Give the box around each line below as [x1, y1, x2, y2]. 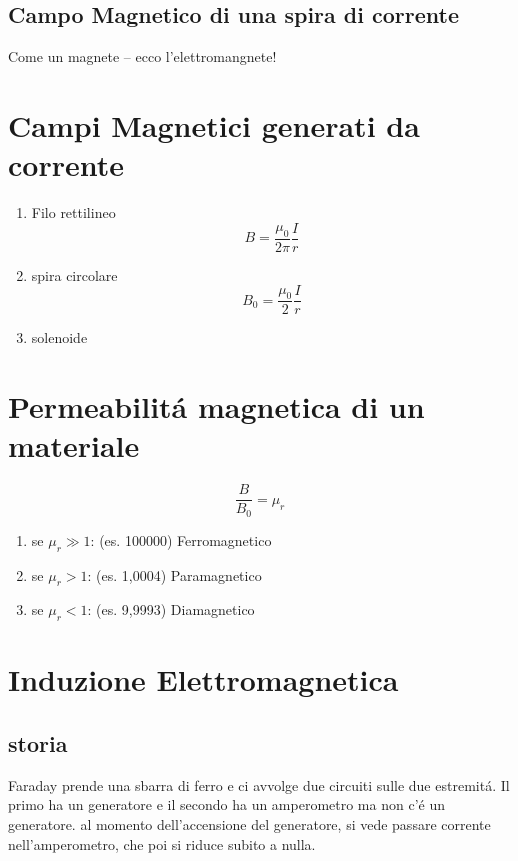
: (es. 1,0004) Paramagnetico [87, 564, 262, 585]
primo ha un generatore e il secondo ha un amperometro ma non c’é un [8, 794, 445, 815]
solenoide [31, 327, 88, 348]
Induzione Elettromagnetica [8, 659, 399, 700]
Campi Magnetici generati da [8, 104, 420, 145]
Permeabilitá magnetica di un [8, 386, 425, 427]
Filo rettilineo [31, 202, 116, 223]
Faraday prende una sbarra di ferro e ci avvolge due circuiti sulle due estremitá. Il [8, 774, 510, 795]
